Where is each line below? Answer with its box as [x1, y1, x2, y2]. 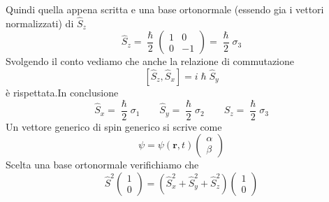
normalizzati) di [6, 15, 74, 30]
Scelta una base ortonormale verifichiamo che [6, 157, 199, 172]
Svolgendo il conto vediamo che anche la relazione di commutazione [6, 54, 294, 68]
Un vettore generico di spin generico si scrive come [6, 119, 222, 134]
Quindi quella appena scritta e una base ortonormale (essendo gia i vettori [6, 2, 324, 16]
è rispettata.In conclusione [6, 85, 119, 99]
